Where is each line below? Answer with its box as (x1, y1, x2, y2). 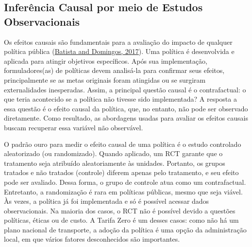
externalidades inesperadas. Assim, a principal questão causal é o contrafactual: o (4, 84, 246, 94)
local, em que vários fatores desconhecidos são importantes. (4, 234, 180, 244)
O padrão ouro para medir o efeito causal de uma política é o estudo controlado (4, 139, 241, 149)
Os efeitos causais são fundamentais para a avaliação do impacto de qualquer (4, 36, 233, 47)
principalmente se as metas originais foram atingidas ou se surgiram (4, 74, 206, 85)
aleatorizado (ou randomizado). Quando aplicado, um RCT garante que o (4, 148, 223, 159)
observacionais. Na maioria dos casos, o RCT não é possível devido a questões (4, 205, 235, 215)
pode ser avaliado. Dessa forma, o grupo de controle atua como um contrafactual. (4, 176, 246, 187)
